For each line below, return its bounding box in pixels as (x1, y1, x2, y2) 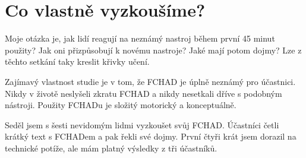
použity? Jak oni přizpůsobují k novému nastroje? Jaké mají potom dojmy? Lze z (5, 43, 302, 56)
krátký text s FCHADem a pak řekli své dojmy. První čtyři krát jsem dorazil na (5, 130, 296, 143)
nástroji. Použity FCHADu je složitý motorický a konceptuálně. (5, 99, 236, 111)
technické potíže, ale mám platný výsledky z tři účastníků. (5, 141, 217, 154)
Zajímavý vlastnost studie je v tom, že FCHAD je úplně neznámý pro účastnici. (5, 75, 296, 87)
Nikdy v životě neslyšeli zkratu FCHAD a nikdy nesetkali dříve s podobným (5, 87, 282, 99)
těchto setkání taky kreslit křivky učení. (5, 55, 150, 68)
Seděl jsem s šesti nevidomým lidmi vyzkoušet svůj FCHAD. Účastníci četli (5, 118, 279, 131)
